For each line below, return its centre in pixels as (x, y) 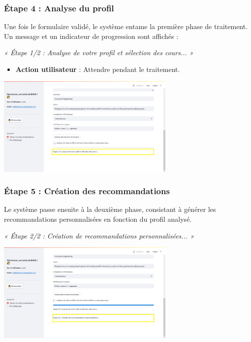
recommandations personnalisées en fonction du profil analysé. (98, 219)
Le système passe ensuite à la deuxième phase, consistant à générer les (110, 209)
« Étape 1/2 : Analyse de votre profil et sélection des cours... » (99, 52)
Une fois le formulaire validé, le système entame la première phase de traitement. (126, 26)
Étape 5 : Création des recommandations (87, 191)
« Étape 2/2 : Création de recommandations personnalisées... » (99, 235)
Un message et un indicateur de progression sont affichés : (91, 36)
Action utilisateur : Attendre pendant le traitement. (98, 69)
